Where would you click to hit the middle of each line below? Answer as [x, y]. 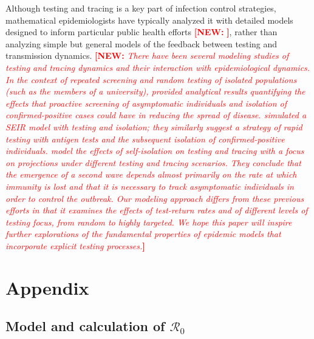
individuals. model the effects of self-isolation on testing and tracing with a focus [155, 151]
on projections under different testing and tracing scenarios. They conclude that [153, 162]
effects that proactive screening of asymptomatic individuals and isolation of [146, 103]
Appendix [47, 287]
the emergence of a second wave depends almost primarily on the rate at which [151, 174]
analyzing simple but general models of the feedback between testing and [142, 43]
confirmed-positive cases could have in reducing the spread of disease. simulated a [156, 115]
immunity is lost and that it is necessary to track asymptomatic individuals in [150, 186]
